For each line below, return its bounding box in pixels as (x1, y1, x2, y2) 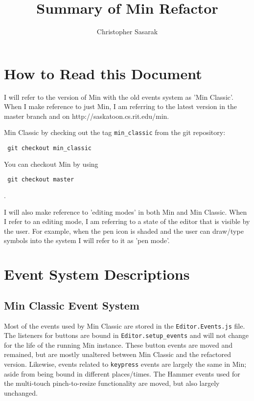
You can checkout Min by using (4, 158, 98, 169)
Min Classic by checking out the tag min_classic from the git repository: (4, 127, 226, 137)
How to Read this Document (4, 63, 202, 83)
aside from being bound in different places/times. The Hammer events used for (4, 368, 240, 379)
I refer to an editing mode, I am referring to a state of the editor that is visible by (4, 216, 250, 226)
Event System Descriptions (4, 264, 190, 284)
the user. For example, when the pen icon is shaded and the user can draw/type (4, 225, 244, 236)
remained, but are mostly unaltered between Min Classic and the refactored (4, 349, 231, 359)
